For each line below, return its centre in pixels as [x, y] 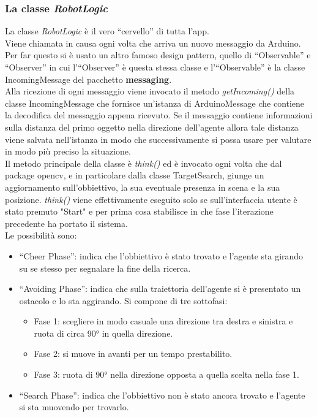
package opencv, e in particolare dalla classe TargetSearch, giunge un [135, 175]
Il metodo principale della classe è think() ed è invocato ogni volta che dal [144, 163]
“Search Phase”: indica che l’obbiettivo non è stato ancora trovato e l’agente [162, 395]
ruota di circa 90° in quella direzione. [103, 333]
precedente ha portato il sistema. [66, 223]
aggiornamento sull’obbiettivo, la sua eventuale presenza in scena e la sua [143, 187]
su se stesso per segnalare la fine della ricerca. [105, 268]
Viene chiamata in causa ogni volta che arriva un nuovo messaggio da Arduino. [153, 43]
